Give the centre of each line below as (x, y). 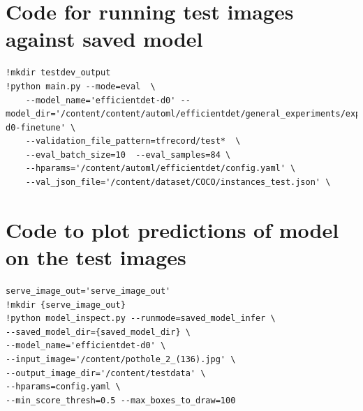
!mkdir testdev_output (58, 73)
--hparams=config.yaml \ (63, 387)
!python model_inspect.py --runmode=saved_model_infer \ (141, 319)
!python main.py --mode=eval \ (81, 86)
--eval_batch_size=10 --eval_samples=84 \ (128, 155)
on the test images (96, 257)
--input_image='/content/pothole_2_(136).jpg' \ (121, 359)
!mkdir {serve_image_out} (66, 305)
